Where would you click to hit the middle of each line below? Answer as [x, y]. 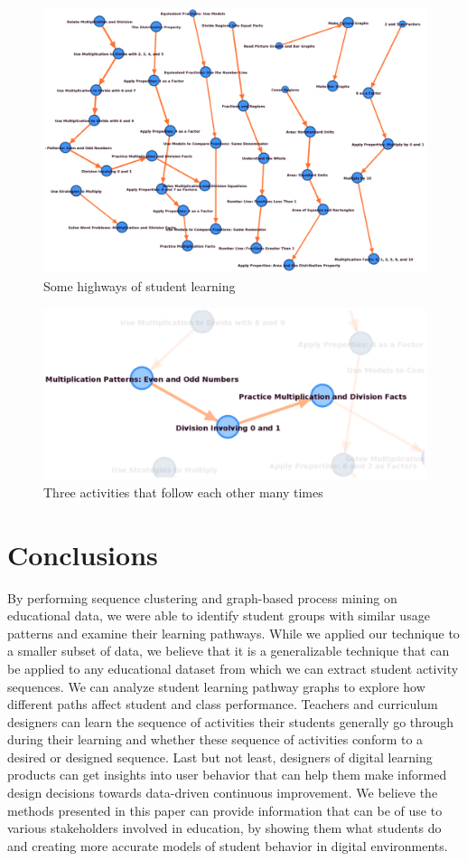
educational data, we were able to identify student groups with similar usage [219, 615]
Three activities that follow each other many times [183, 492]
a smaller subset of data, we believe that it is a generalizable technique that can [229, 651]
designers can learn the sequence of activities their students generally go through [231, 721]
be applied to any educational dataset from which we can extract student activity [233, 668]
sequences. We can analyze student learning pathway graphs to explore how [216, 686]
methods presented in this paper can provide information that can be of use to [225, 810]
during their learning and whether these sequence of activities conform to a [215, 739]
